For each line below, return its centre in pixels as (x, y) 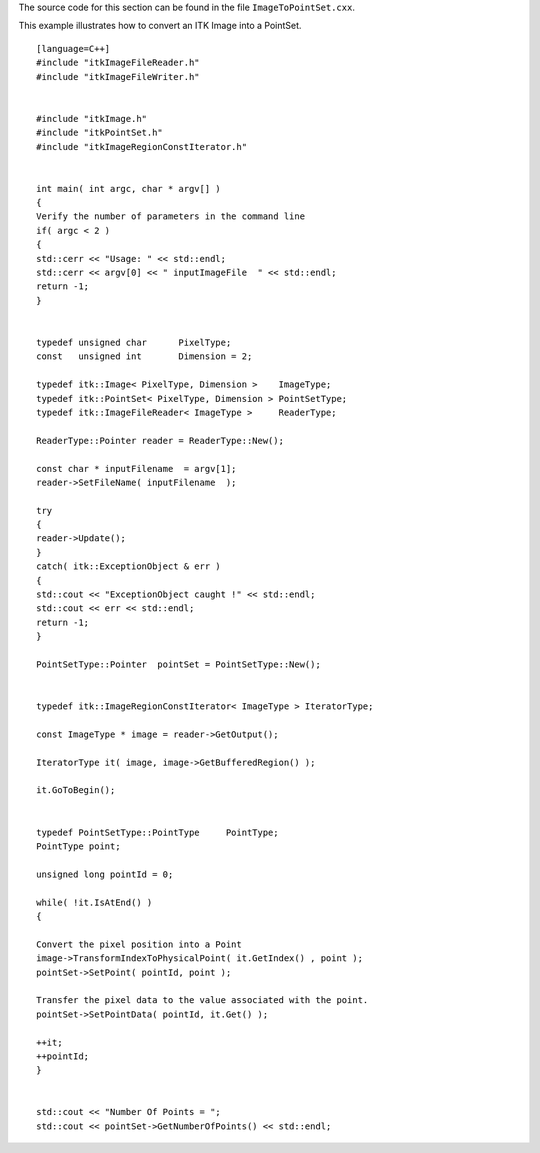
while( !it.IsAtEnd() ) (94, 902)
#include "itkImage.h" (92, 118)
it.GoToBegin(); (76, 790)
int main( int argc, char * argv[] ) (129, 188)
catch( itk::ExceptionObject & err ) (129, 566)
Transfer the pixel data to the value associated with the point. (202, 1000)
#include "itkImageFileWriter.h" (118, 76)
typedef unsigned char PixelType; (134, 342)
